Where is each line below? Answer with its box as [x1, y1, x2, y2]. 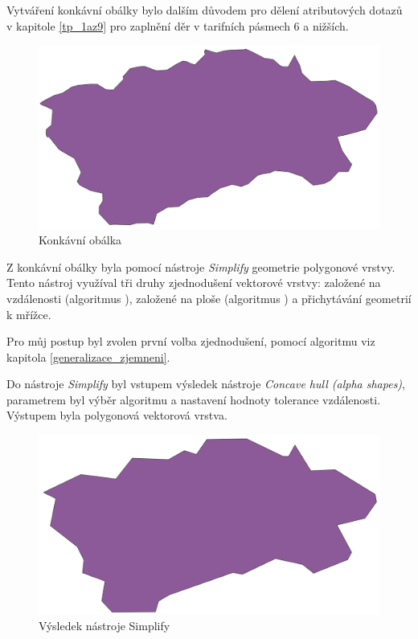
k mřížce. [6, 305, 51, 322]
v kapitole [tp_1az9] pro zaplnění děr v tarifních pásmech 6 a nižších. [6, 17, 349, 34]
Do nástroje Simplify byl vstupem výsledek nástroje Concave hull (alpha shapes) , [6, 375, 405, 392]
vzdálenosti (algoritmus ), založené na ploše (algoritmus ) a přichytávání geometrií [6, 289, 412, 306]
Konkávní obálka [39, 231, 122, 248]
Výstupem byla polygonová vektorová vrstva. [6, 407, 227, 424]
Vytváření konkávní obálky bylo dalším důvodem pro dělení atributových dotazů [6, 2, 403, 18]
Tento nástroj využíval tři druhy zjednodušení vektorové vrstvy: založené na [6, 274, 381, 291]
